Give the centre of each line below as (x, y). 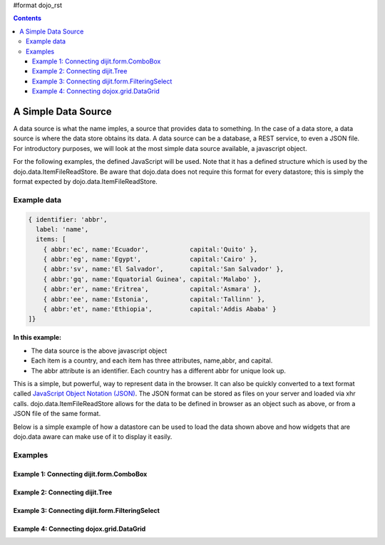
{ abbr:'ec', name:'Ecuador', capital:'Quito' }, (150, 249)
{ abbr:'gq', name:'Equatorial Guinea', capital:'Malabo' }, (152, 279)
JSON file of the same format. (57, 414)
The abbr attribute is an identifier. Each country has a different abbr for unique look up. (159, 370)
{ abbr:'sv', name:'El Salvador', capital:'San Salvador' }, (164, 269)
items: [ (51, 239)
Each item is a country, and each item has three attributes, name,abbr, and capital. (152, 360)
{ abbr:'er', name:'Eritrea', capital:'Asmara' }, (152, 289)
